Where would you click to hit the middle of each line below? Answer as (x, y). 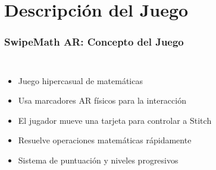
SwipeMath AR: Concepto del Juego (94, 42)
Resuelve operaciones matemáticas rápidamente (105, 140)
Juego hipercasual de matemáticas (80, 80)
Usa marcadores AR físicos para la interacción (102, 100)
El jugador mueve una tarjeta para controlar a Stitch (115, 120)
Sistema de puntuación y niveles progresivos (98, 160)
